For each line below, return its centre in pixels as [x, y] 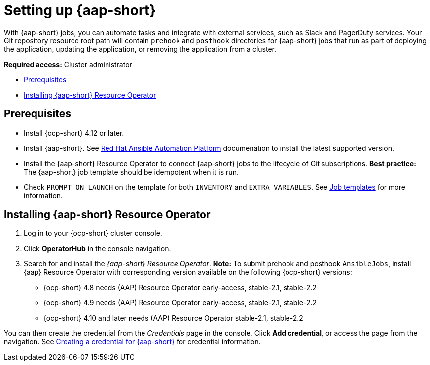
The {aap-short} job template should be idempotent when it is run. [131, 172]
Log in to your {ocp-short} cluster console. [93, 233]
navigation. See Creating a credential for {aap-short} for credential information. [132, 342]
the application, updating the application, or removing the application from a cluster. [140, 49]
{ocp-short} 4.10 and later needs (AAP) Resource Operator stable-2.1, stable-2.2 [173, 318]
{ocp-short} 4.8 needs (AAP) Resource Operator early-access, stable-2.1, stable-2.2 [180, 288]
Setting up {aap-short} [80, 10]
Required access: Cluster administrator [68, 64]
